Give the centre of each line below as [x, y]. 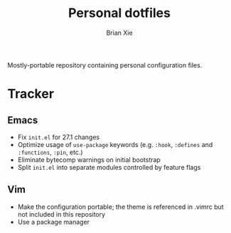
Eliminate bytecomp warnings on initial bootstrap [89, 159]
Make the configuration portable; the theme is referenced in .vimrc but [120, 207]
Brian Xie [119, 33]
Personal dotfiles [119, 13]
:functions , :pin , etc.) [50, 152]
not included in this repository [61, 214]
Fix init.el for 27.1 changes [59, 137]
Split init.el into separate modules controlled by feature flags [109, 167]
